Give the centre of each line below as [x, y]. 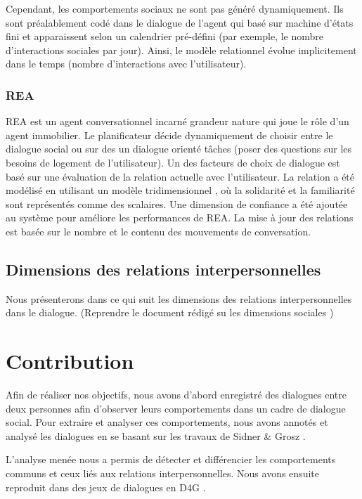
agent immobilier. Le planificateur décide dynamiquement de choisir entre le [169, 135]
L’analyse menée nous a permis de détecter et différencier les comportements [171, 459]
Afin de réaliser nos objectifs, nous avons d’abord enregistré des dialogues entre [176, 395]
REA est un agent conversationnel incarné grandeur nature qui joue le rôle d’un [177, 121]
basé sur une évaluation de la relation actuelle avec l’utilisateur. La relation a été [180, 176]
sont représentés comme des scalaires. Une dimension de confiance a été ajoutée [177, 203]
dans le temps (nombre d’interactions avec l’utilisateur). [126, 64]
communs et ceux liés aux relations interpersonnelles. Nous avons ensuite [162, 473]
